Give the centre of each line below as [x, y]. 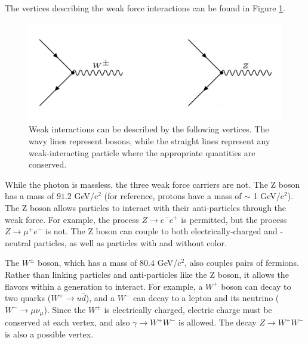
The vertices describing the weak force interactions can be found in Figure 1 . [145, 8]
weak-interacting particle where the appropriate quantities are [142, 152]
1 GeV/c [269, 196]
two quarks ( [28, 298]
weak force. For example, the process [72, 219]
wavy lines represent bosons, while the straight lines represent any [150, 140]
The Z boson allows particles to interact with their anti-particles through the [146, 207]
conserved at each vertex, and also [67, 322]
